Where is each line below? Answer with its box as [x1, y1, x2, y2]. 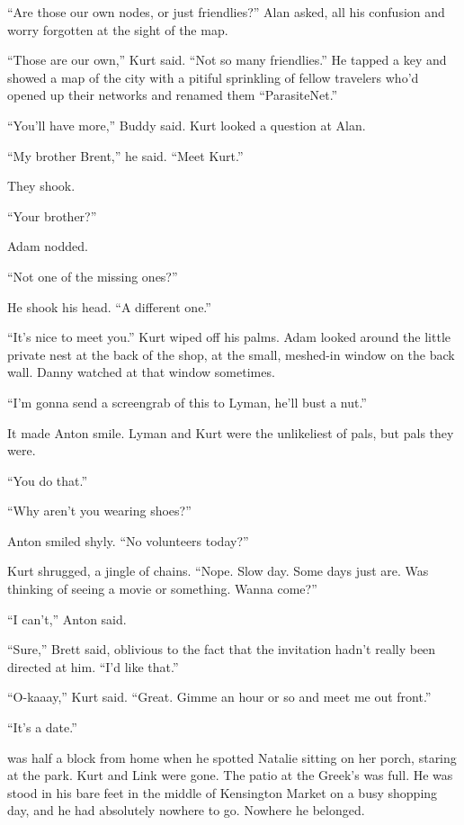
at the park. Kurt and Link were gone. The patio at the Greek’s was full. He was [7, 766, 453, 785]
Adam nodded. [7, 237, 88, 256]
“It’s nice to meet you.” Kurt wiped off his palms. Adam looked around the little [7, 327, 451, 346]
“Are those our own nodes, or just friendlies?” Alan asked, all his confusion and [7, 3, 445, 21]
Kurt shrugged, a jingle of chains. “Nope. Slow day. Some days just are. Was [7, 561, 429, 580]
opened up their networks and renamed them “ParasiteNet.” [7, 85, 338, 104]
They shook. [7, 176, 76, 195]
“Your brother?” [7, 206, 97, 225]
